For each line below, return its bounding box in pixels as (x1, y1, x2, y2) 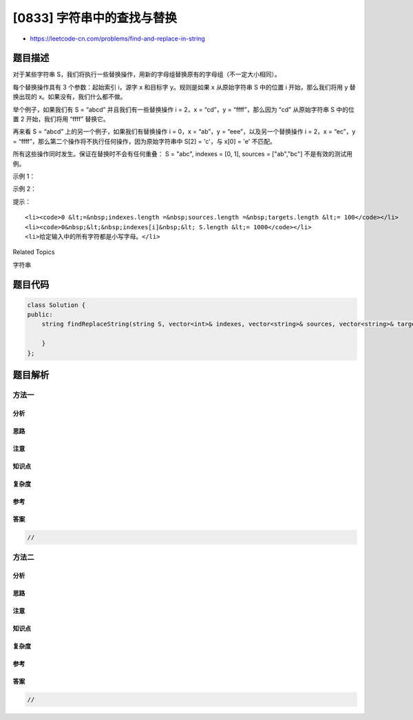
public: (27, 310, 53, 319)
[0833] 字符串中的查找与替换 (12, 10, 177, 25)
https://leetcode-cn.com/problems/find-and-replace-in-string (30, 34, 206, 43)
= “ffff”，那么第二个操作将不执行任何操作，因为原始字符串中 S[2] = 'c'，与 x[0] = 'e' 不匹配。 (12, 137, 277, 145)
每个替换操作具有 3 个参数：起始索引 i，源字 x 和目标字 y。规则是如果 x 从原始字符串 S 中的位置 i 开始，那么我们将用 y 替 (12, 83, 356, 91)
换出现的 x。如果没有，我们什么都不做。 (12, 93, 127, 101)
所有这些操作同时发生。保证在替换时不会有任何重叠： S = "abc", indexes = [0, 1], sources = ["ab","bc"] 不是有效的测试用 (12, 150, 352, 158)
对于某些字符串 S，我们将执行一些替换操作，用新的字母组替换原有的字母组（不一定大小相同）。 (12, 70, 281, 78)
